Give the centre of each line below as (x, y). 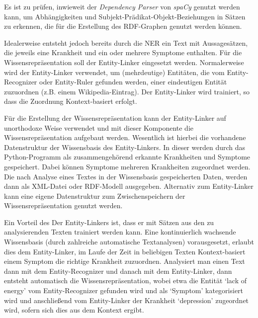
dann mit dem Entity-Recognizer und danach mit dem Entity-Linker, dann (118, 271)
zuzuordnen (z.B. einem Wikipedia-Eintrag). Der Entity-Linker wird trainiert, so (127, 91)
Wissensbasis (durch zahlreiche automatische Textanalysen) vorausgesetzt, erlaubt (129, 242)
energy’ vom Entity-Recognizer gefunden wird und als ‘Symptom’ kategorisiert (124, 290)
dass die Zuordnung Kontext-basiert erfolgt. (71, 101)
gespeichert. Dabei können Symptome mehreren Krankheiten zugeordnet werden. (127, 166)
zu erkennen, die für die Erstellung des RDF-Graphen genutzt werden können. (123, 26)
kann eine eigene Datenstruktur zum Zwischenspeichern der (95, 196)
